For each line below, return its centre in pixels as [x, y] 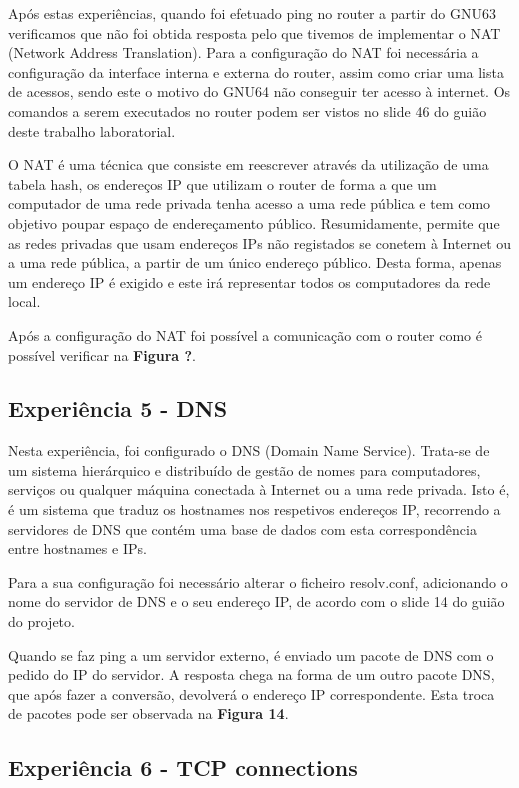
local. [24, 301]
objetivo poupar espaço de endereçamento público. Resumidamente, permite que [254, 222]
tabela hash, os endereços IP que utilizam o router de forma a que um [222, 183]
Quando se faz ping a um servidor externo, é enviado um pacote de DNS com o [251, 654]
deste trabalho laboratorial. [92, 130]
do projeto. [41, 621]
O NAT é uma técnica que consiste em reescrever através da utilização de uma [248, 164]
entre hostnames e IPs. [77, 548]
